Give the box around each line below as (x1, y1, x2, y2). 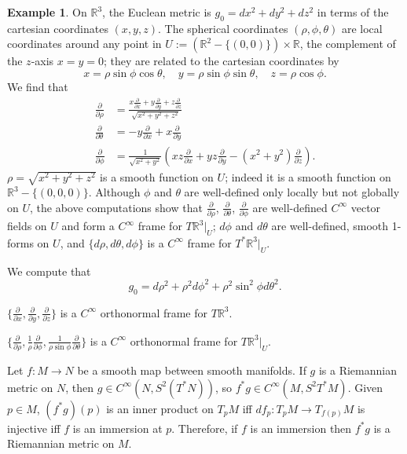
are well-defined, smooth (271, 218, 389, 234)
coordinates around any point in (7, 35, 162, 52)
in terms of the (317, 4, 389, 20)
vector (350, 199, 381, 215)
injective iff (7, 419, 60, 436)
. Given (347, 379, 383, 395)
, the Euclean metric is (102, 4, 211, 20)
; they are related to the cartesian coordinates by (103, 53, 339, 69)
